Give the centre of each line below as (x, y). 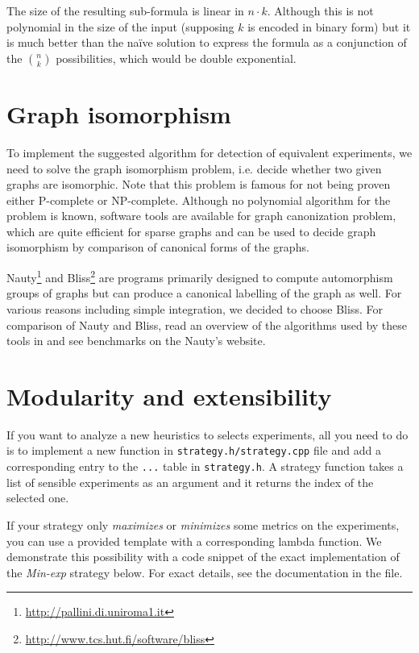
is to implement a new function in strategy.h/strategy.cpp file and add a (194, 450)
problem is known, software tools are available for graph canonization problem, (201, 216)
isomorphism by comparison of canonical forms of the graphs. (158, 247)
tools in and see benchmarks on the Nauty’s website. (136, 341)
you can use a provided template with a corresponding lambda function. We (194, 541)
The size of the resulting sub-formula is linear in (125, 10)
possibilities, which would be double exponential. (176, 58)
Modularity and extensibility (169, 395)
